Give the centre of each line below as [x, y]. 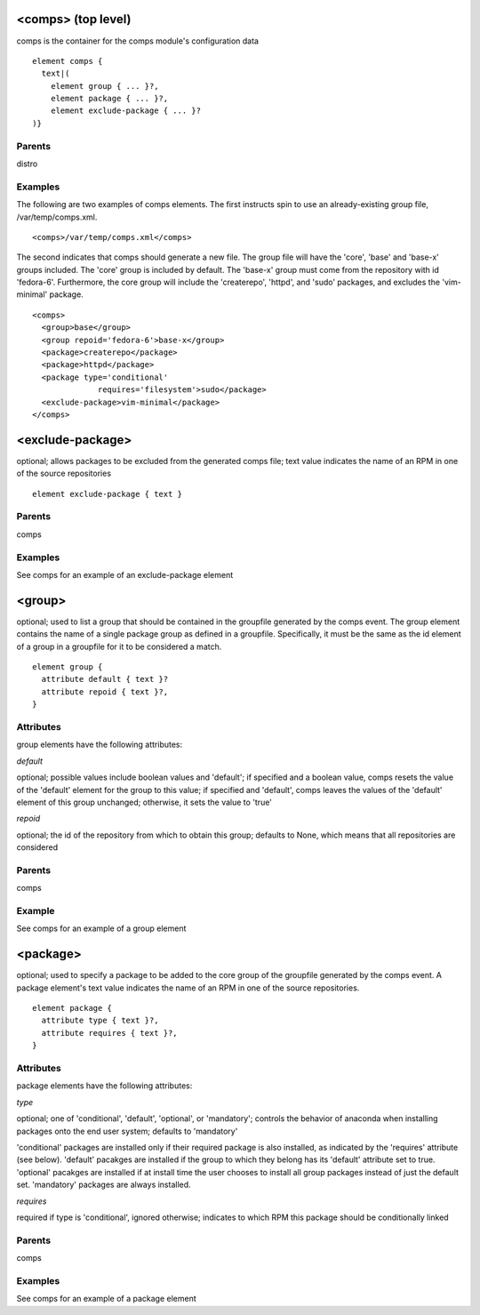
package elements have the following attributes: [104, 1086]
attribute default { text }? [105, 679]
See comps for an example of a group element [101, 928]
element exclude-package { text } [107, 494]
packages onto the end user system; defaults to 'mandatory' [127, 1131]
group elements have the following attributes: [100, 745]
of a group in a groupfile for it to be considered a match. [119, 646]
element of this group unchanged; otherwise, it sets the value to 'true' [144, 802]
